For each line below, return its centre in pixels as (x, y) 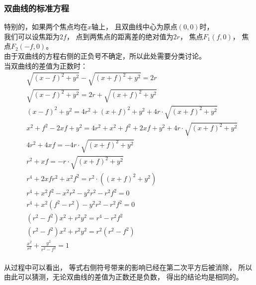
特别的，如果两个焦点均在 (46, 27)
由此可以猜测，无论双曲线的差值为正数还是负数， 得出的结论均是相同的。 (124, 277)
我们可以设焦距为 (32, 36)
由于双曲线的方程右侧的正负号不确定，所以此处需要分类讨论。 (105, 56)
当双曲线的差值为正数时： (46, 65)
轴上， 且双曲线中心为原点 (134, 27)
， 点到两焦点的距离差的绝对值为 (120, 36)
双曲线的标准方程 (37, 8)
